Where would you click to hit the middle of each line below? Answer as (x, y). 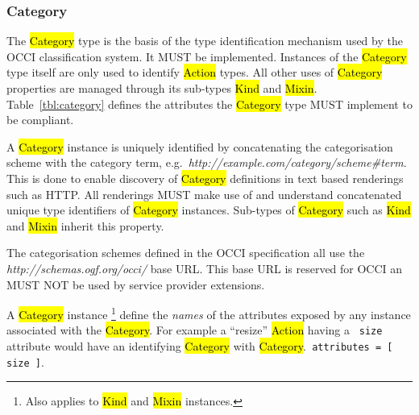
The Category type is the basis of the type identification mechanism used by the (205, 41)
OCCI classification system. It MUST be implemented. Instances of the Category (207, 56)
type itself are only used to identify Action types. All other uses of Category (195, 72)
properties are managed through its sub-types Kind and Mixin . (162, 88)
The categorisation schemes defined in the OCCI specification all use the (186, 253)
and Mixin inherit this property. (85, 225)
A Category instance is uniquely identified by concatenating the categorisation (200, 146)
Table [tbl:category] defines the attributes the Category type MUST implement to (209, 104)
